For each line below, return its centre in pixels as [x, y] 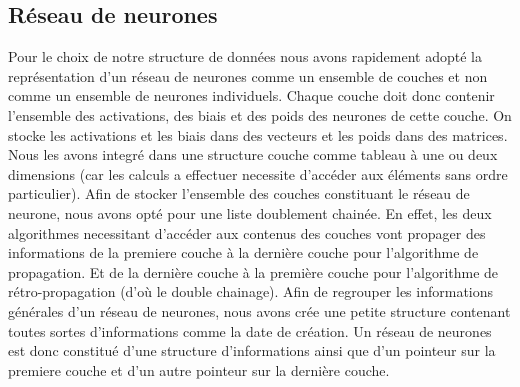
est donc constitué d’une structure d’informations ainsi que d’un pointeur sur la [252, 350]
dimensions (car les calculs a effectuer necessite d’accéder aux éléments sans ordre [258, 173]
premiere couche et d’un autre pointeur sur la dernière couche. [199, 369]
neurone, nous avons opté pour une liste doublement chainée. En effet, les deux [250, 212]
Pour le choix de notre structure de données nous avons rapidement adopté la [245, 56]
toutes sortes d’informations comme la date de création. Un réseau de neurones [250, 330]
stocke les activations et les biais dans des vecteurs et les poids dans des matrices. [258, 134]
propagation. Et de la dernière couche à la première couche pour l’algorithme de [253, 271]
